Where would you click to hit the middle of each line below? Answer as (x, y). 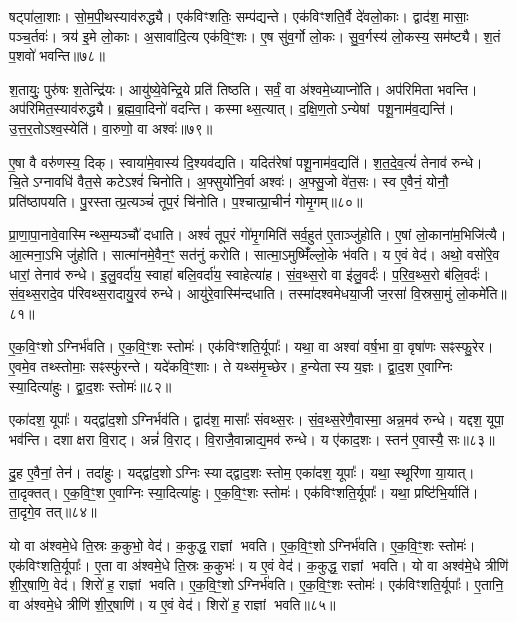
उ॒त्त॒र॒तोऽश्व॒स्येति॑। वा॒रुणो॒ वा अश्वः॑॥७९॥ (111, 127)
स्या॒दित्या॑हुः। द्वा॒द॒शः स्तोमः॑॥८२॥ (90, 385)
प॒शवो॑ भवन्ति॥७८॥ (57, 55)
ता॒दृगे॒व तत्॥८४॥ (53, 511)
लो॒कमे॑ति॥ (481, 293)
